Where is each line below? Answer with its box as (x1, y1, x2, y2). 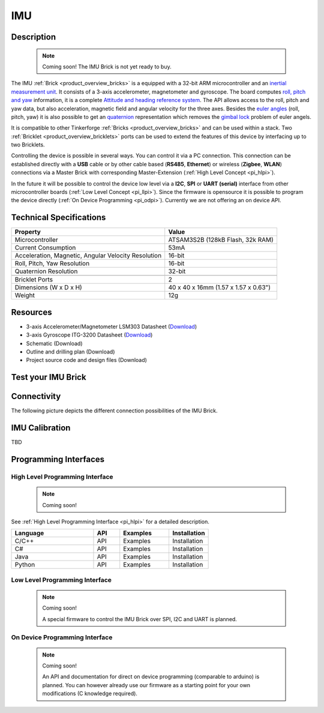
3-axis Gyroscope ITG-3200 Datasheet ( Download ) (26, 331, 153, 338)
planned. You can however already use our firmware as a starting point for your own (42, 681, 251, 688)
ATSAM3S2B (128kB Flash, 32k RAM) (168, 236, 274, 244)
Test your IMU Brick (11, 372, 86, 382)
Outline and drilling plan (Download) (26, 348, 115, 355)
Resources (11, 307, 52, 317)
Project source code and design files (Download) (26, 356, 147, 364)
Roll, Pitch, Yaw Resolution (14, 259, 90, 268)
